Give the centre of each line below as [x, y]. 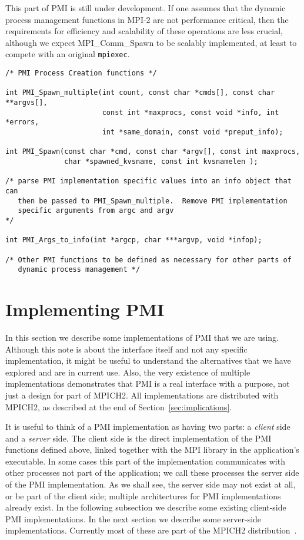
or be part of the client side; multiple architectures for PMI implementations [143, 495]
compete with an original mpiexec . [68, 54]
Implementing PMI [85, 309]
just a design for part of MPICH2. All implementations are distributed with [142, 395]
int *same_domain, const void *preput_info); [193, 132]
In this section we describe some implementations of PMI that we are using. [142, 337]
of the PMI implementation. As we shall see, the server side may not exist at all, [151, 484]
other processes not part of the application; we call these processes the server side [152, 473]
